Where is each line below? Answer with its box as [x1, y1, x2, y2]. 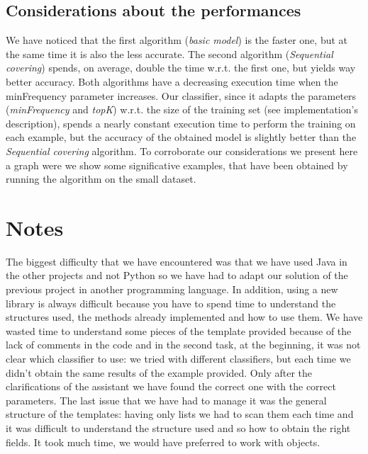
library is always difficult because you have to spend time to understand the [6, 295, 336, 310]
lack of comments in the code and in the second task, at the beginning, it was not [6, 337, 361, 352]
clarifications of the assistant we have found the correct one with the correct [6, 379, 336, 394]
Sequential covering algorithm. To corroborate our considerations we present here [6, 143, 358, 158]
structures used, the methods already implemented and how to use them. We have [6, 310, 363, 324]
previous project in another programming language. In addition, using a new [6, 282, 338, 297]
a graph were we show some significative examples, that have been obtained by [6, 157, 348, 172]
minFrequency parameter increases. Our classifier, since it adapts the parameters [6, 88, 357, 103]
